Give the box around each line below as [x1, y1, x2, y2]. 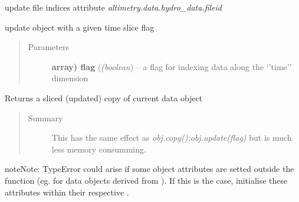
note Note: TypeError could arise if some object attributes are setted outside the [5, 163, 294, 175]
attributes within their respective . [5, 186, 129, 198]
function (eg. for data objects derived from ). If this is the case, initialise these [5, 174, 288, 186]
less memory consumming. [51, 143, 146, 155]
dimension [51, 72, 88, 84]
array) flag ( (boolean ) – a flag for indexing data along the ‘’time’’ [51, 60, 292, 72]
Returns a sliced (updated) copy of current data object [5, 91, 203, 104]
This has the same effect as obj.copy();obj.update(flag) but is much [51, 131, 292, 144]
